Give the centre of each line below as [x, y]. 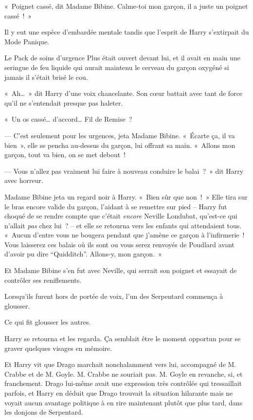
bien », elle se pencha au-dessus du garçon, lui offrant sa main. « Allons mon [120, 145]
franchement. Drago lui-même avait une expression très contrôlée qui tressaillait [123, 383]
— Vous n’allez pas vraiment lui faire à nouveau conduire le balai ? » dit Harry [124, 171]
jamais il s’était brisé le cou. [46, 77]
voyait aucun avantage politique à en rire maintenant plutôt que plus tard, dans [124, 402]
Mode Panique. [27, 41]
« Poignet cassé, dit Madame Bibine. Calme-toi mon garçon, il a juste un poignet [126, 6]
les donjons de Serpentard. [44, 412]
